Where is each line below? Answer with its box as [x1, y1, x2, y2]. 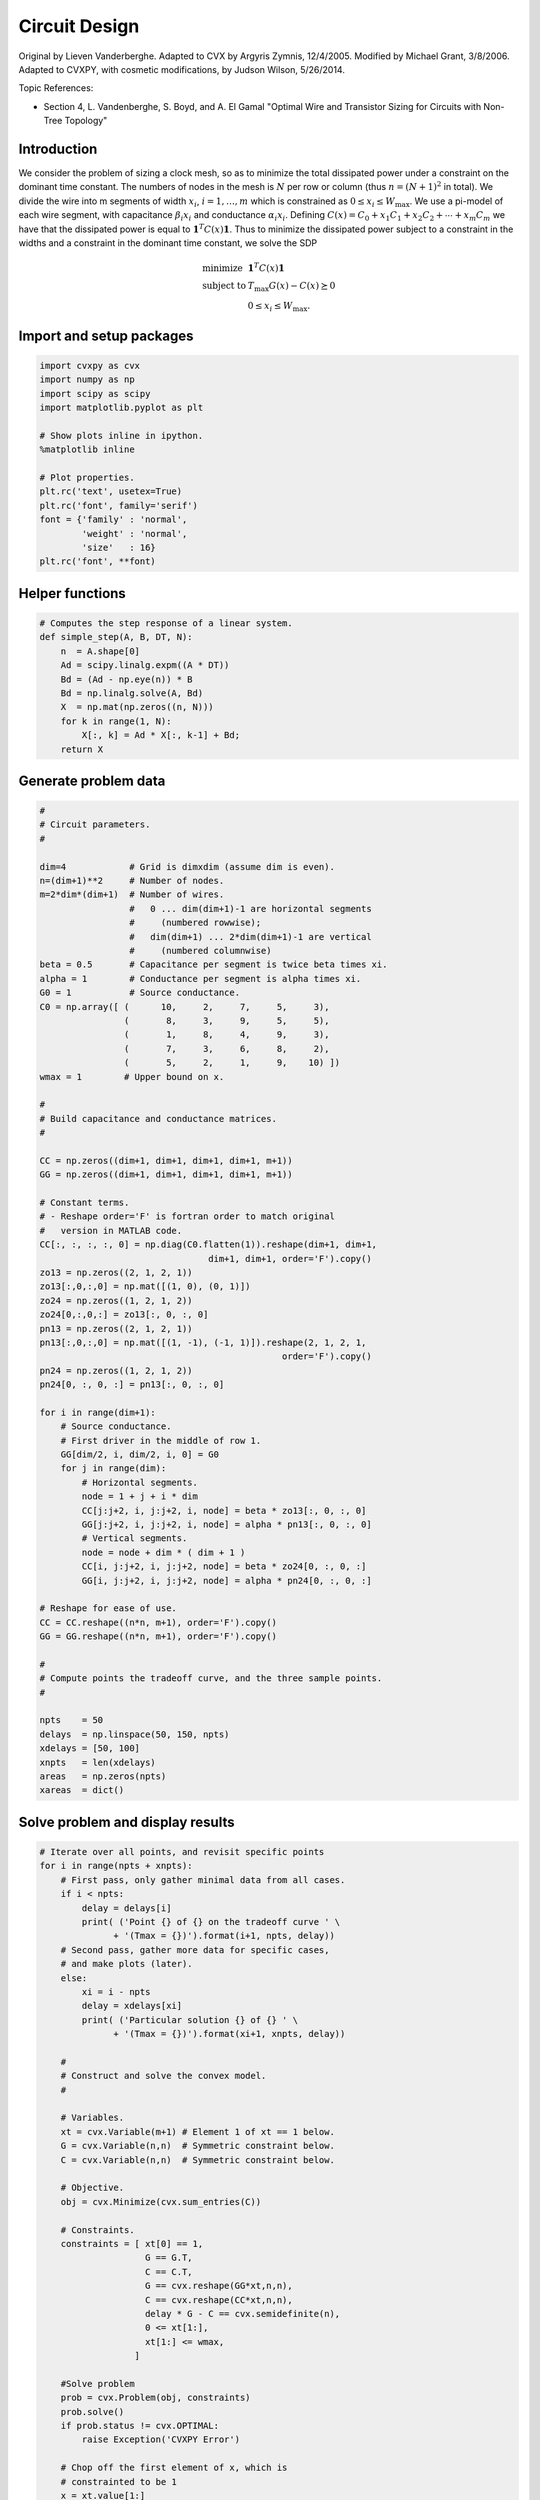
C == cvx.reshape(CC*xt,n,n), [145, 2294, 294, 2305]
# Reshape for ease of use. [39, 1603, 177, 1614]
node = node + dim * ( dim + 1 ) [81, 1546, 246, 1558]
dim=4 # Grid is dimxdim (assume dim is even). [39, 861, 335, 872]
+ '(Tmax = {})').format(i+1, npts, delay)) [113, 1930, 335, 1942]
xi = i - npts [81, 1986, 151, 1997]
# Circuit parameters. [39, 819, 151, 830]
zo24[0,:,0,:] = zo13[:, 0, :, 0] [39, 1309, 209, 1320]
